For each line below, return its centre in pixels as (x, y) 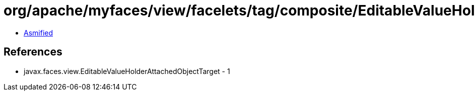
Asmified (39, 32)
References (33, 52)
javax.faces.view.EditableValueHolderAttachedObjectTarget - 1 (127, 71)
